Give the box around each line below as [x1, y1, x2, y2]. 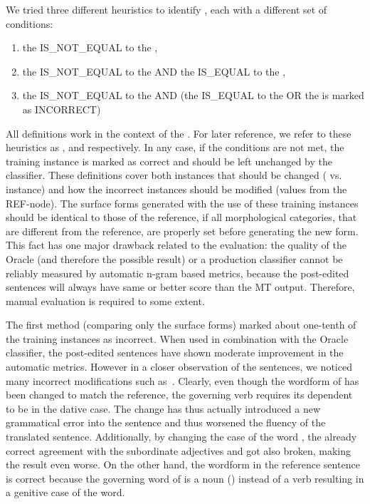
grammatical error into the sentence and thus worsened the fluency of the [6, 415, 326, 430]
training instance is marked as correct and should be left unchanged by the [6, 153, 332, 168]
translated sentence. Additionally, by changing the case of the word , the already [6, 429, 357, 444]
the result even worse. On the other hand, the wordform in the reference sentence [6, 457, 360, 472]
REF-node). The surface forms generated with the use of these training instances [6, 195, 359, 210]
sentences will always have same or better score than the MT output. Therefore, [6, 279, 355, 294]
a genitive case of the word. [6, 485, 125, 500]
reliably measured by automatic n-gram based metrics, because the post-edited [6, 265, 349, 280]
